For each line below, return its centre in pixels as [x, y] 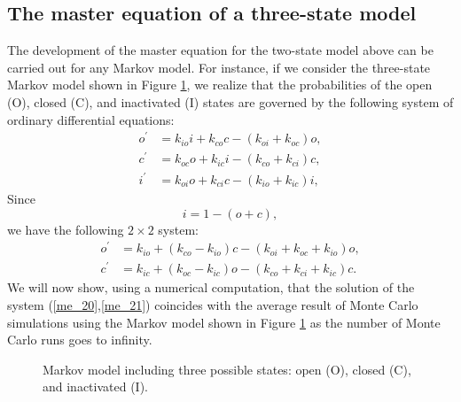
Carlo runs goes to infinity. [80, 340]
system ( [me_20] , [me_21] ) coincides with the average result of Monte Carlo [213, 304]
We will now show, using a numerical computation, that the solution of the [211, 287]
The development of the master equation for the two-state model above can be [220, 50]
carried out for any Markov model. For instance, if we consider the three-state [219, 67]
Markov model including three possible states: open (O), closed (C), [227, 369]
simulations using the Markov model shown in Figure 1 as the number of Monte [224, 322]
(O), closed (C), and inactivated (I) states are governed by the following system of [230, 101]
